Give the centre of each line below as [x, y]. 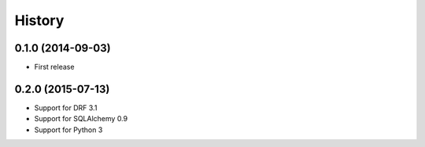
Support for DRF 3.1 [66, 108]
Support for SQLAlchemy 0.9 [81, 119]
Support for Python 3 [68, 130]
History [39, 20]
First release [54, 67]
